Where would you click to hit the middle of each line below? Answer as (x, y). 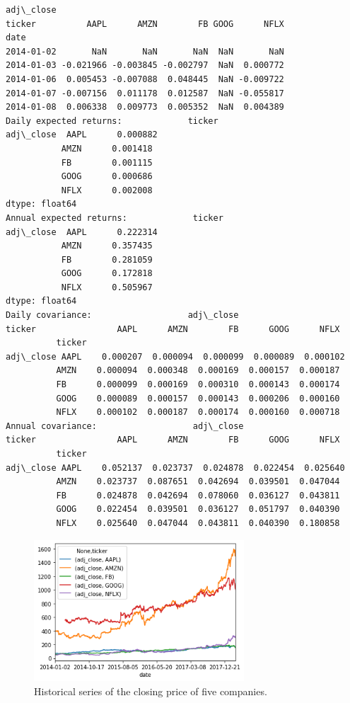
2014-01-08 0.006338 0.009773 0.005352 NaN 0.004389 (145, 107)
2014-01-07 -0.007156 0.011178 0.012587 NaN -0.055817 (145, 93)
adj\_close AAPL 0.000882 (82, 135)
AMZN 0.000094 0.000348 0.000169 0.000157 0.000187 (198, 371)
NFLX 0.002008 (107, 190)
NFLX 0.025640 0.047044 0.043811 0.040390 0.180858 (198, 523)
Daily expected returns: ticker (112, 121)
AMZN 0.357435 (107, 246)
